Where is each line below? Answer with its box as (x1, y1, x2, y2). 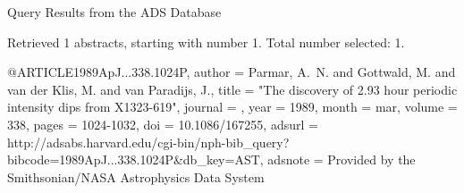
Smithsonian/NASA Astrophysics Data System (7, 167, 265, 186)
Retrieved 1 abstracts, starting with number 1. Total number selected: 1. (7, 32, 405, 51)
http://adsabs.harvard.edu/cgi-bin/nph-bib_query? (7, 132, 290, 151)
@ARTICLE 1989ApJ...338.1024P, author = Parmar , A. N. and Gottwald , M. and (7, 63, 456, 81)
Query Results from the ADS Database (7, 3, 222, 21)
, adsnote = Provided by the (259, 150, 416, 169)
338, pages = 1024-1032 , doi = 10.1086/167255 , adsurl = (7, 114, 318, 133)
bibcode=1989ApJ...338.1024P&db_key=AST (7, 150, 260, 169)
